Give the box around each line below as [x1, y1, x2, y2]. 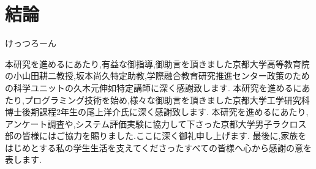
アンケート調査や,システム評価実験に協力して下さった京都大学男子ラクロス [5, 117, 307, 130]
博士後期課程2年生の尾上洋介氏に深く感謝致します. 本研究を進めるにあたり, [5, 105, 309, 118]
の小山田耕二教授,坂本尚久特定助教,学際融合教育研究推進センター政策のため [5, 69, 310, 82]
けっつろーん [5, 37, 56, 50]
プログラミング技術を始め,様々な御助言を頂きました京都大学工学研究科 [24, 93, 310, 106]
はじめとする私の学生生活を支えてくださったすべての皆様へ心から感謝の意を [5, 141, 312, 154]
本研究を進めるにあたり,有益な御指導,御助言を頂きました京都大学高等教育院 [5, 57, 310, 70]
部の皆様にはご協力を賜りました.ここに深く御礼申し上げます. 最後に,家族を [5, 129, 307, 142]
